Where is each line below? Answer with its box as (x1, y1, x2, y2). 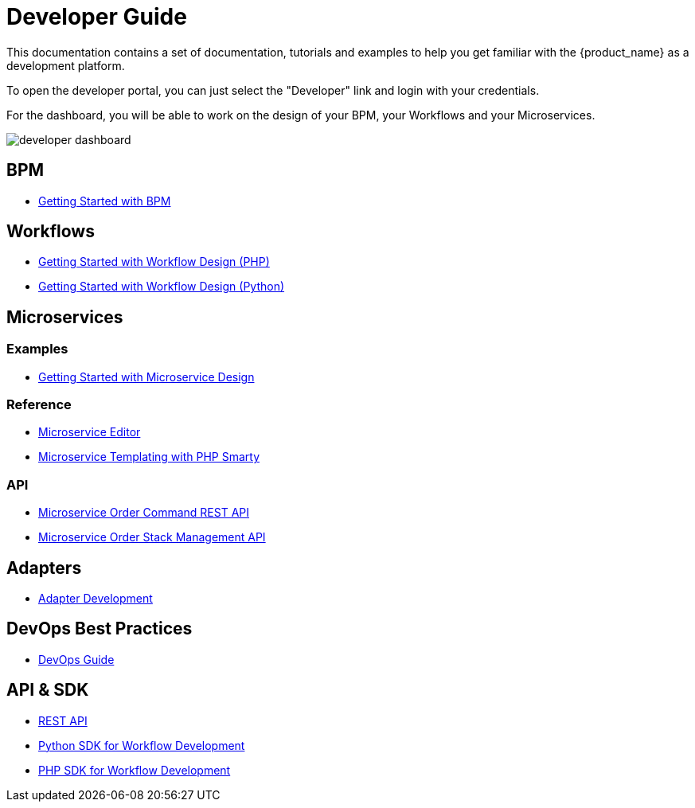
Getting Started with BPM (38, 193, 171, 208)
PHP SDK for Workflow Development (38, 763, 231, 777)
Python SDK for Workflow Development (38, 738, 245, 752)
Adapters (6, 557, 82, 578)
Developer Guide (6, 3, 187, 30)
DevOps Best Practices (6, 619, 193, 639)
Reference (6, 396, 72, 413)
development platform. (6, 58, 125, 72)
